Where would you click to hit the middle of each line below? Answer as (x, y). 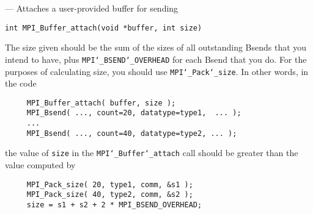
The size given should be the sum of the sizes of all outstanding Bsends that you (156, 47)
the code (21, 83)
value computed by (40, 165)
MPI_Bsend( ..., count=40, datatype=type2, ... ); (132, 133)
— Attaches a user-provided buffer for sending (92, 8)
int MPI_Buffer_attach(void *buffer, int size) (104, 28)
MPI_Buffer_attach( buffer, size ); (101, 103)
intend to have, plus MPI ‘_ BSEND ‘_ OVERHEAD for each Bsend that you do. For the (156, 59)
